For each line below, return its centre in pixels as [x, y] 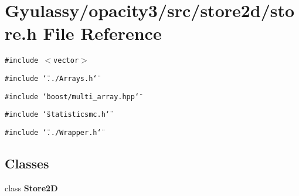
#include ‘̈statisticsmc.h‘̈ [57, 115]
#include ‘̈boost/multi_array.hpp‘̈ [72, 97]
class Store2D [31, 187]
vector [66, 61]
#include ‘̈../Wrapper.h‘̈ [53, 132]
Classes [27, 163]
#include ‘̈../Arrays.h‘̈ [51, 78]
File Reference [102, 33]
